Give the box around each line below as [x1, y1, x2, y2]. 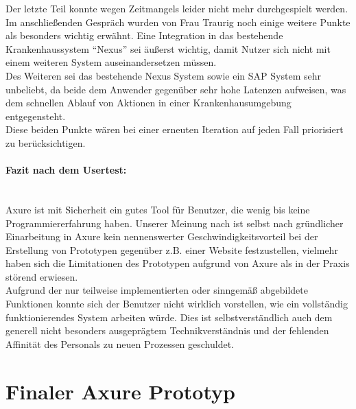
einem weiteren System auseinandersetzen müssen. [5, 55, 217, 69]
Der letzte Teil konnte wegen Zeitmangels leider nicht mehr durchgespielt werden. [5, 1, 348, 15]
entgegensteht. [5, 108, 66, 123]
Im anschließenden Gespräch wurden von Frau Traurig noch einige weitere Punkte [5, 14, 351, 29]
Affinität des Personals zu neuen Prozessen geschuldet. [5, 336, 235, 351]
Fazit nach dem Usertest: [5, 163, 127, 177]
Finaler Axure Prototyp [5, 377, 235, 405]
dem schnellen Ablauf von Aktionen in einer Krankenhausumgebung [5, 95, 292, 110]
